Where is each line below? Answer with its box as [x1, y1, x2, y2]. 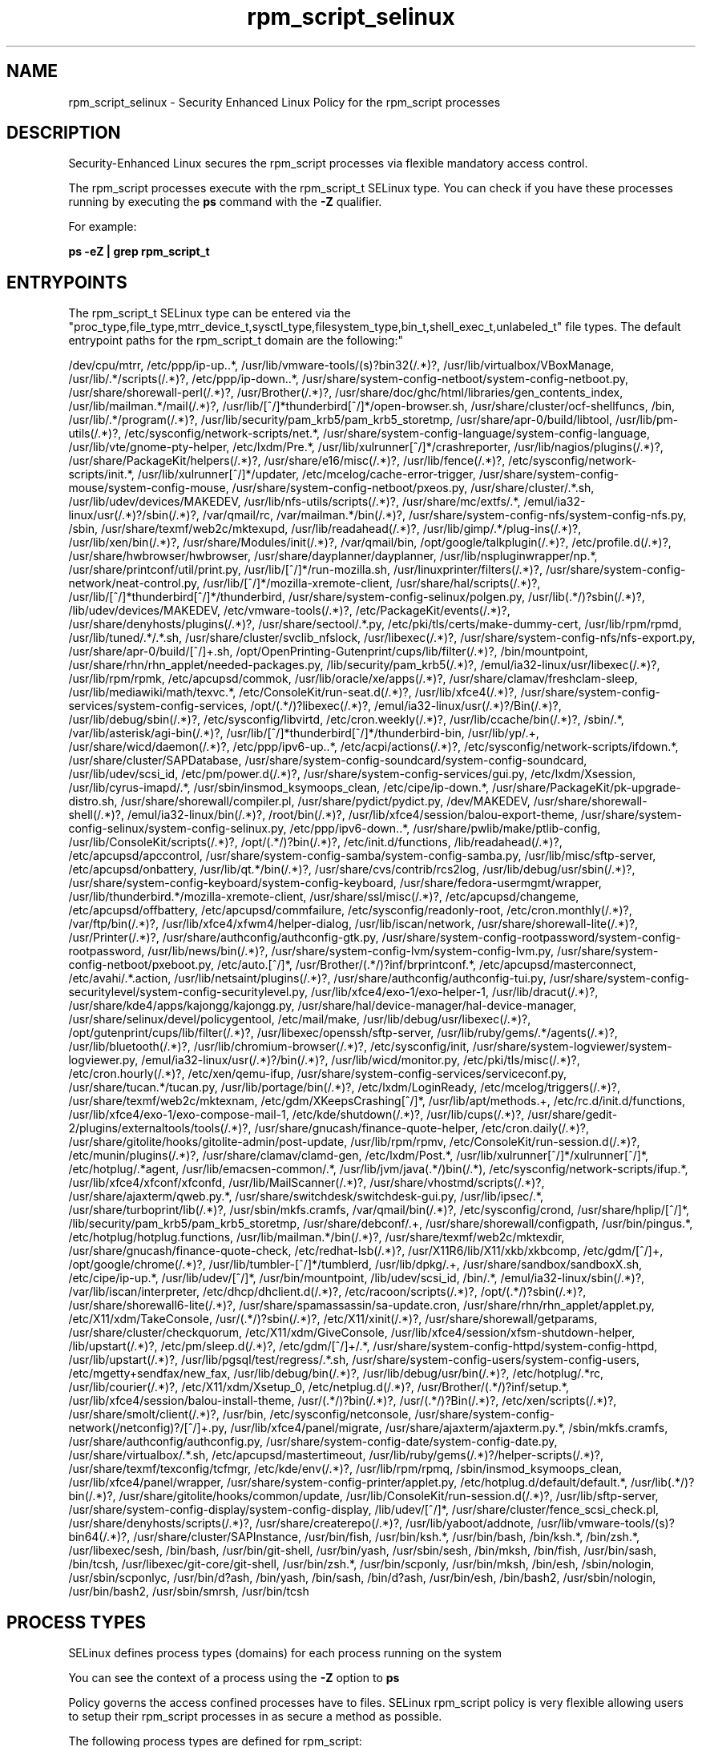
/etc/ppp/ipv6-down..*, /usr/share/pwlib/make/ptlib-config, [289, 821, 601, 836]
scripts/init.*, [68, 467, 135, 482]
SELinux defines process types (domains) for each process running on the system [68, 1646, 502, 1660]
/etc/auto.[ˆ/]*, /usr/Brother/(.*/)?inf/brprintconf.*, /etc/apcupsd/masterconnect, [216, 958, 636, 972]
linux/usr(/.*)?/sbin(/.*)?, [68, 508, 200, 522]
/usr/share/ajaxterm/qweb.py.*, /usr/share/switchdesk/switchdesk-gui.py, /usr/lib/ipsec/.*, [68, 1189, 544, 1204]
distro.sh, [68, 794, 118, 809]
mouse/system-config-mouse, [68, 481, 229, 495]
